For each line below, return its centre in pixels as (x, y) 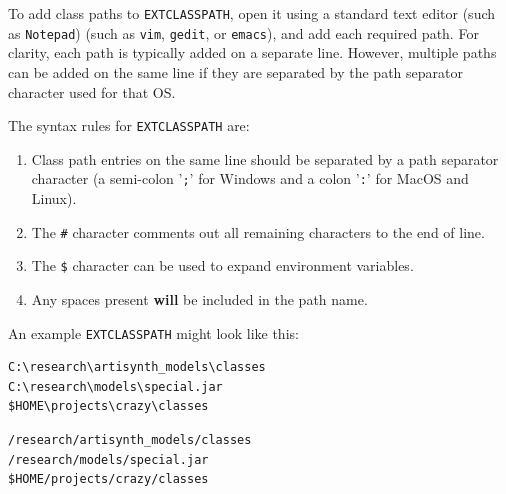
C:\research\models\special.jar (115, 386)
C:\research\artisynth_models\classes (137, 367)
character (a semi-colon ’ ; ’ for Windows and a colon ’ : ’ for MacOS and (250, 178)
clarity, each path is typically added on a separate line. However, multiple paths (252, 52)
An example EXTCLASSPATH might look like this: (153, 332)
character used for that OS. (92, 91)
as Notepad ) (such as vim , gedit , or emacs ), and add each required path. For (243, 32)
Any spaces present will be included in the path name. (199, 298)
